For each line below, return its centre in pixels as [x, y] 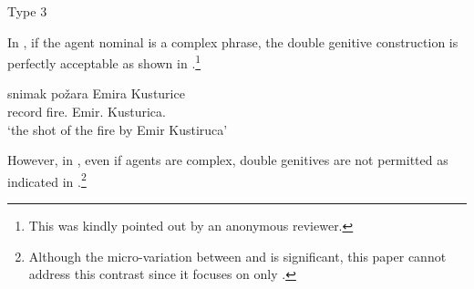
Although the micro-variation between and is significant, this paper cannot [237, 256]
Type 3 [27, 11]
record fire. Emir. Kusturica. [87, 112]
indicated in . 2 [47, 180]
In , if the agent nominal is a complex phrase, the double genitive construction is [233, 41]
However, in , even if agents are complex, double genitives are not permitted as [228, 160]
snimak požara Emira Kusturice [96, 93]
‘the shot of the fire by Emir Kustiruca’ [118, 129]
